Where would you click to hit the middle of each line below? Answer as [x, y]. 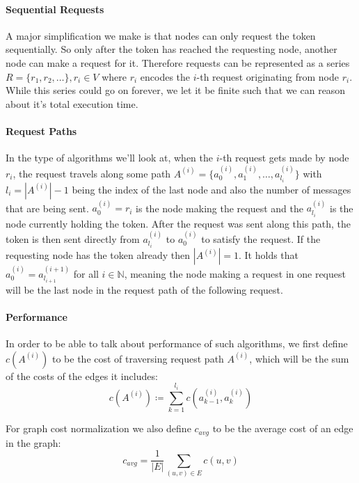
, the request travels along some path [92, 173]
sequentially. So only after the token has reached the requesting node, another [171, 49]
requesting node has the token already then [98, 254]
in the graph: [33, 442]
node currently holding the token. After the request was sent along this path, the [178, 223]
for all [86, 273]
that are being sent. [47, 208]
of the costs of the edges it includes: [82, 375]
